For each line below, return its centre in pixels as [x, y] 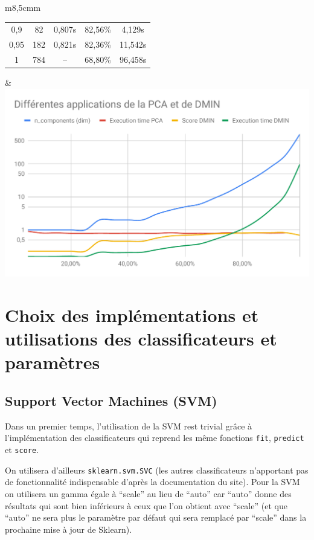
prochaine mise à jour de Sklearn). [69, 529]
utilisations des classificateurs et [141, 339]
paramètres [53, 362]
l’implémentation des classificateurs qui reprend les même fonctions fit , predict [155, 438]
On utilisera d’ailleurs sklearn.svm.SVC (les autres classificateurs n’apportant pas [157, 470]
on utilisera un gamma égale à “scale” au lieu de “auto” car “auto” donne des [148, 493]
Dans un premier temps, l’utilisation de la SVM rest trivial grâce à [129, 426]
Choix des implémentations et [132, 315]
